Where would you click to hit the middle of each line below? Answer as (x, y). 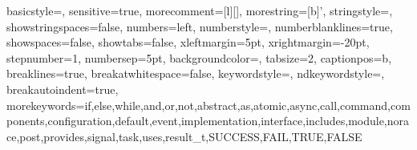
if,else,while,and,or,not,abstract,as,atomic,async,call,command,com (247, 105)
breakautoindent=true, (63, 89)
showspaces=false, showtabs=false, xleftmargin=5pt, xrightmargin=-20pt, (188, 42)
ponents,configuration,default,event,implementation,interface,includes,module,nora (208, 121)
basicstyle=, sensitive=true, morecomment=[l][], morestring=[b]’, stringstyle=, (200, 10)
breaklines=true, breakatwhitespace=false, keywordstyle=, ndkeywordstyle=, (196, 73)
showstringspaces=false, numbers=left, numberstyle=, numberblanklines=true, (200, 26)
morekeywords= (46, 105)
